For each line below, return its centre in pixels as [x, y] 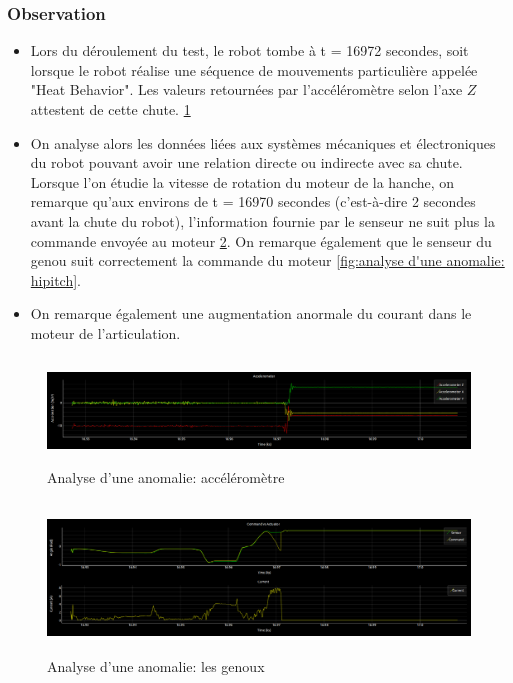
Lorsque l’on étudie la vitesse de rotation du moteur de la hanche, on [242, 181]
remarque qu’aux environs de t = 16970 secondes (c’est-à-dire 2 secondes [253, 201]
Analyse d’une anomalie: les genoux [156, 666]
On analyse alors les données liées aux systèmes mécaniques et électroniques [263, 142]
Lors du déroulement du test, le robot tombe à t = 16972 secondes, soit [249, 50]
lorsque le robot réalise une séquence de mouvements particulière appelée [254, 69]
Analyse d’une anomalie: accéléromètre [166, 476]
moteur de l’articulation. [105, 332]
